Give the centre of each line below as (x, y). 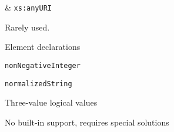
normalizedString (39, 84)
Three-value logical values (51, 102)
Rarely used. (27, 27)
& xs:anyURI (28, 7)
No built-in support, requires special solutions (87, 122)
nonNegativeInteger (43, 65)
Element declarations (43, 47)
